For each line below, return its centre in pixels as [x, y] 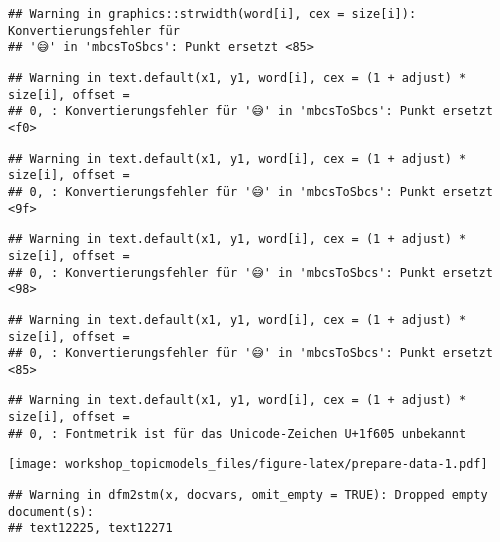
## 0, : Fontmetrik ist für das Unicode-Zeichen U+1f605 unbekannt [237, 433]
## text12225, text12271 [90, 528]
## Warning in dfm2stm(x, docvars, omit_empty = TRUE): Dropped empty [248, 495]
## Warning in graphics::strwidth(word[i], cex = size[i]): [212, 14]
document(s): [51, 511]
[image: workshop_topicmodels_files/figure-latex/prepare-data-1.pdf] [248, 464]
